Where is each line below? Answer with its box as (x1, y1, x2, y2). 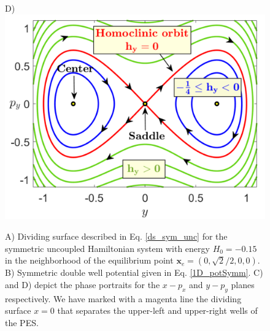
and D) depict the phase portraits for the (5, 278, 160, 291)
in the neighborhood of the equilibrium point (5, 254, 174, 267)
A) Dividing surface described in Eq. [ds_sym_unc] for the (5, 229, 228, 242)
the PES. (5, 316, 39, 329)
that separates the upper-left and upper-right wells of (57, 304, 258, 317)
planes (231, 278, 255, 291)
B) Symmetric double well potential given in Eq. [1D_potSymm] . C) (5, 266, 263, 279)
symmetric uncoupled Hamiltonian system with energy (5, 242, 210, 254)
